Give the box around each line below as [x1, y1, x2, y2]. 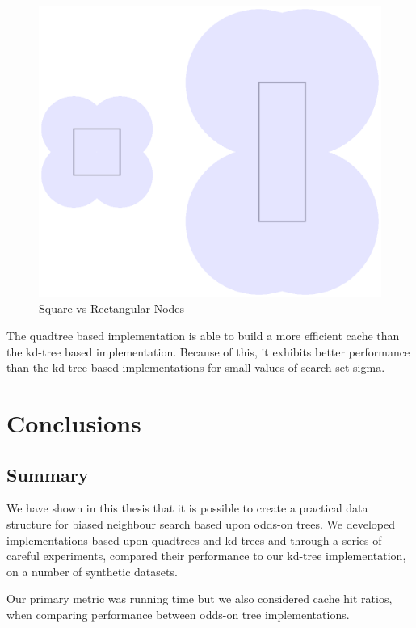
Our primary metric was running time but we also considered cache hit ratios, [6, 590, 393, 607]
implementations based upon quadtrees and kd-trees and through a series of [6, 531, 382, 548]
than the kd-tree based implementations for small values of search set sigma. [6, 359, 385, 376]
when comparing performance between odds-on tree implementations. [6, 605, 350, 622]
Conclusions [6, 406, 141, 439]
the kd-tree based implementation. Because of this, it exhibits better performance [6, 343, 410, 360]
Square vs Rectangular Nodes [39, 300, 185, 317]
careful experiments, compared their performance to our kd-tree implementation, [6, 547, 406, 564]
